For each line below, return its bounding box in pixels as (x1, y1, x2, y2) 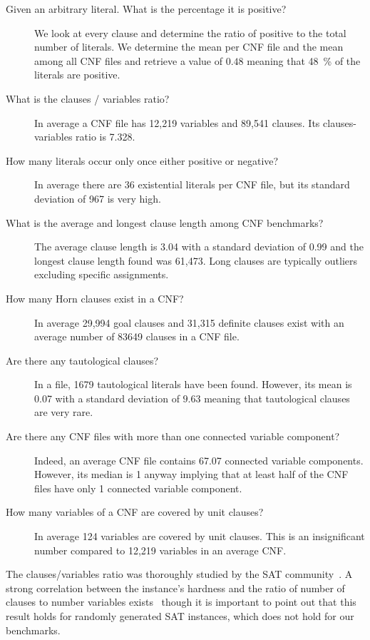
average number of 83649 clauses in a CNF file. (34, 329, 240, 344)
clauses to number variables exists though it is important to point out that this (6, 594, 356, 609)
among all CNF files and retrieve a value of (34, 53, 222, 68)
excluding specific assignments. (34, 267, 169, 282)
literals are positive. (34, 67, 120, 82)
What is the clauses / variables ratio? (6, 91, 170, 106)
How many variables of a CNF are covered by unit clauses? (6, 504, 264, 519)
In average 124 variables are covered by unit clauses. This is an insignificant (34, 529, 365, 544)
